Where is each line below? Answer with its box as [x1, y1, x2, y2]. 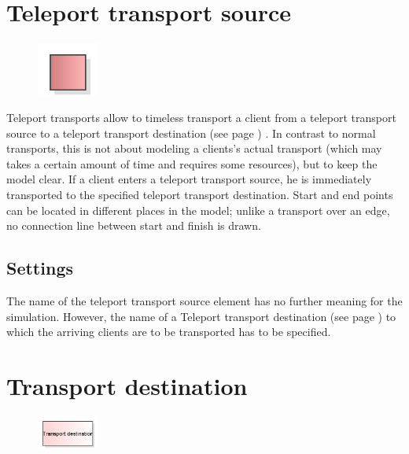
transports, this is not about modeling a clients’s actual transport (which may [6, 140, 382, 157]
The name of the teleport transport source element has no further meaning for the [6, 292, 403, 308]
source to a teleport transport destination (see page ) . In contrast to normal [6, 124, 376, 141]
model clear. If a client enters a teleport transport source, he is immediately [6, 171, 372, 187]
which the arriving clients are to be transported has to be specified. [6, 323, 331, 340]
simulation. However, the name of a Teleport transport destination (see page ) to [6, 308, 396, 324]
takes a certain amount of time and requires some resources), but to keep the [6, 155, 378, 172]
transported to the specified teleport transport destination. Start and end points [6, 186, 393, 202]
